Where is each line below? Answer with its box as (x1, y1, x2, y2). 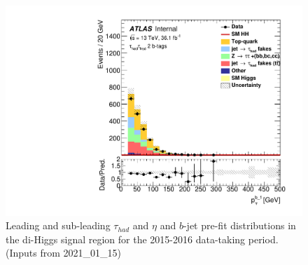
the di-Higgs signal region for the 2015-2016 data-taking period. (6, 231, 279, 246)
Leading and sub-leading (6, 218, 111, 233)
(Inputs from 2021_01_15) (6, 245, 122, 260)
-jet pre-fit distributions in (183, 218, 296, 233)
